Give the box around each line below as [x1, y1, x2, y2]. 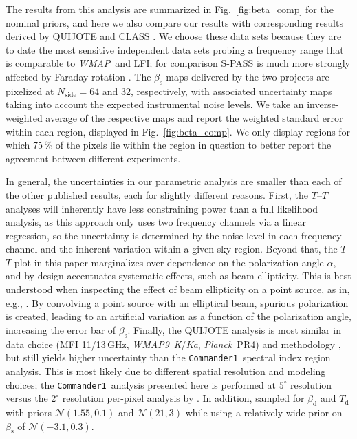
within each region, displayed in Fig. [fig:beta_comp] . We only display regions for [6, 124, 351, 138]
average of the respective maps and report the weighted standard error [45, 110, 343, 125]
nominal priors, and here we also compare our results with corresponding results [6, 15, 343, 30]
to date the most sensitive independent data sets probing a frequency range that [6, 42, 344, 56]
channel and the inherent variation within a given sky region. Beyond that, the [6, 242, 338, 256]
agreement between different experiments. [6, 151, 181, 165]
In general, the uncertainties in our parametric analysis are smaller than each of [6, 174, 342, 189]
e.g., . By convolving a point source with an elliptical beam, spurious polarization [6, 295, 349, 310]
